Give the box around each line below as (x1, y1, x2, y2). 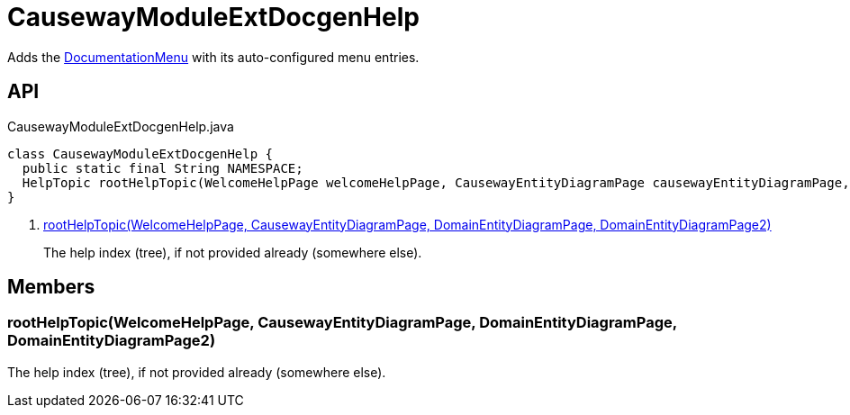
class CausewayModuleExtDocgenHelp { (7, 146, 274, 161)
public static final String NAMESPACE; (22, 160, 303, 176)
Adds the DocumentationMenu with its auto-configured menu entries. (7, 49, 420, 65)
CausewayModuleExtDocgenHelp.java (7, 118, 234, 134)
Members (7, 275, 95, 299)
